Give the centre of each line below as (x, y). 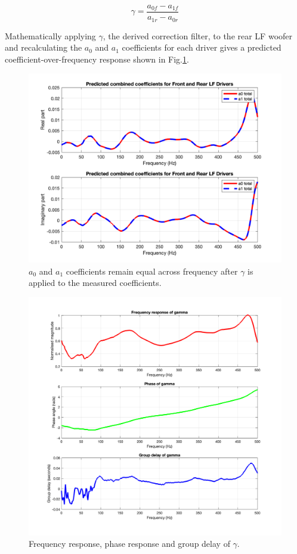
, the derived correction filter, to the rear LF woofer (198, 35)
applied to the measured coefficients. (95, 283)
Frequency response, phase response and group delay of (129, 544)
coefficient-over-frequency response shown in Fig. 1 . (97, 59)
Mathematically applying (50, 35)
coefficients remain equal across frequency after (152, 271)
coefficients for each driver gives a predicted (202, 47)
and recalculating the (44, 47)
